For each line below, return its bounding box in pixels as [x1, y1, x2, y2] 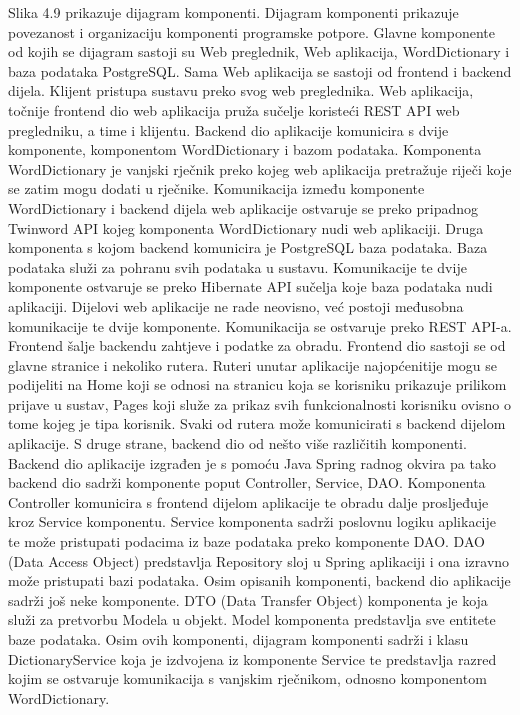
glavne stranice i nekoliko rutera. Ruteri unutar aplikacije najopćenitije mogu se [8, 354, 498, 375]
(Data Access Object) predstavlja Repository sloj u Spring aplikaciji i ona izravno [8, 550, 510, 571]
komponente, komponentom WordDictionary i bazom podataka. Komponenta [8, 139, 482, 160]
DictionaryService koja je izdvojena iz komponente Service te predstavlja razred [8, 648, 497, 669]
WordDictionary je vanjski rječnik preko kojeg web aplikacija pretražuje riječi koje [8, 158, 512, 179]
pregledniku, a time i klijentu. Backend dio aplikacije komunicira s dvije [8, 119, 449, 140]
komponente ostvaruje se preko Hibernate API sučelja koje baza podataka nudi [8, 276, 493, 297]
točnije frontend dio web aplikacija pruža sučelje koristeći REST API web [8, 99, 460, 120]
